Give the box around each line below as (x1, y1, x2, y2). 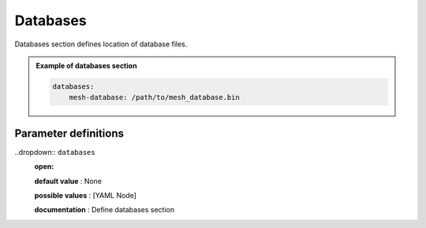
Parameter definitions (14, 127, 125, 140)
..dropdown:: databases (14, 147, 95, 156)
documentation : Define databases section (34, 205, 175, 215)
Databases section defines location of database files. (14, 39, 188, 49)
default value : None (34, 176, 103, 186)
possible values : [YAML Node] (34, 190, 137, 200)
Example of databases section (35, 61, 137, 70)
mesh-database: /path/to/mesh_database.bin (69, 93, 240, 102)
